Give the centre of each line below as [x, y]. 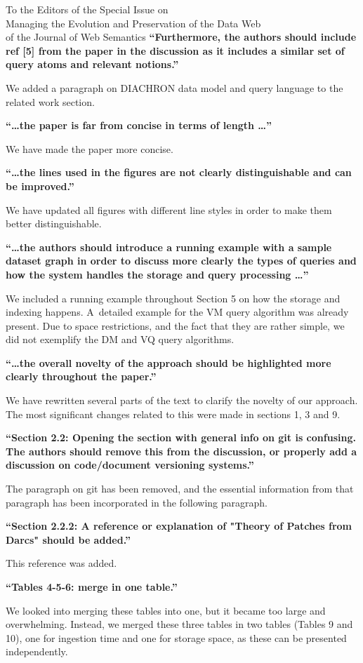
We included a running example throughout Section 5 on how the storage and [173, 298]
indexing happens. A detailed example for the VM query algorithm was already [177, 312]
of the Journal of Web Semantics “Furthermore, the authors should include [181, 37]
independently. [37, 651]
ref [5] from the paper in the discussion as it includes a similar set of [175, 50]
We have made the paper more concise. [90, 148]
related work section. [50, 101]
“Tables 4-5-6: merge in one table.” [92, 587]
